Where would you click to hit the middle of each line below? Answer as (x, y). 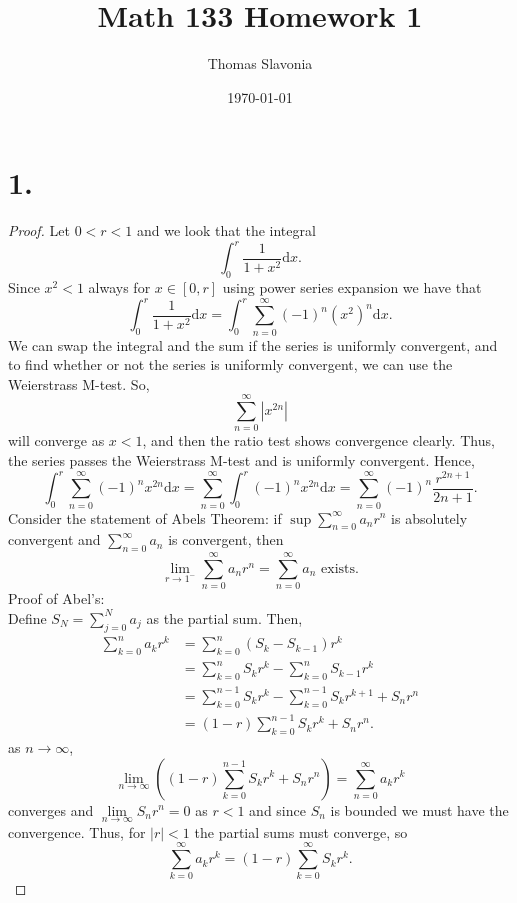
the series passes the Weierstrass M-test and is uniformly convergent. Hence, (241, 460)
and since (277, 809)
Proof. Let (39, 230)
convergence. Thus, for (77, 831)
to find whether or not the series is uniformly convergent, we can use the (230, 364)
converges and (51, 809)
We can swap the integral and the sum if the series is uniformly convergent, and (253, 344)
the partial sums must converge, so (301, 831)
